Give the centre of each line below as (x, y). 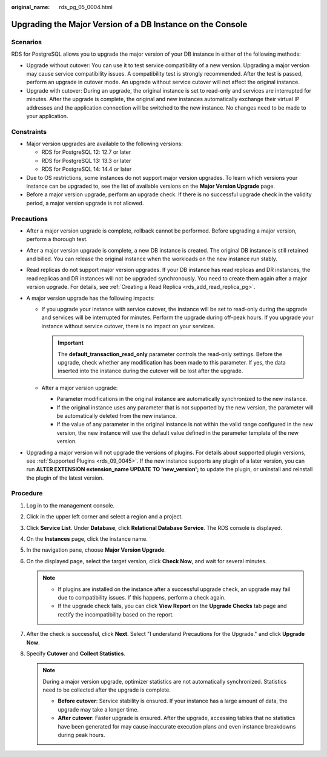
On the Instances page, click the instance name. (87, 538)
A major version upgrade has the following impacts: (91, 298)
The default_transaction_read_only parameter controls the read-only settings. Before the (170, 354)
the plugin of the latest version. (65, 478)
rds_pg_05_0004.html (86, 7)
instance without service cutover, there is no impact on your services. (128, 326)
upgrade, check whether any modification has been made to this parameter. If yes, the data (172, 362)
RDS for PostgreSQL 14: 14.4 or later (87, 169)
